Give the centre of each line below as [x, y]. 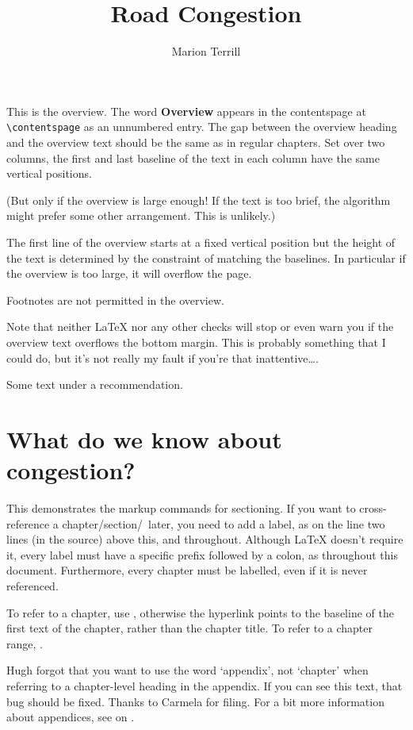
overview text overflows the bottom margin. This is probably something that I [196, 342]
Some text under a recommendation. [95, 384]
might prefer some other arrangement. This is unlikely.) [141, 215]
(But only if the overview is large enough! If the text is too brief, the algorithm [199, 200]
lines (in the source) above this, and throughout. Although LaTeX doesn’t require [205, 539]
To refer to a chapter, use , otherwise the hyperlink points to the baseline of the [200, 612]
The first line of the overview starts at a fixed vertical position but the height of [201, 242]
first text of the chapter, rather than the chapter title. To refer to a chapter [189, 628]
